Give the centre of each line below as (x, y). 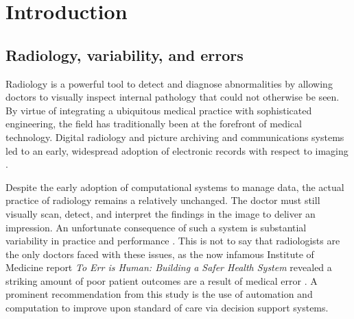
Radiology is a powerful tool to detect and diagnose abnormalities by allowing (169, 83)
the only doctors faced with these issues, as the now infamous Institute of (160, 254)
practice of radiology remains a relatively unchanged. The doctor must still (163, 200)
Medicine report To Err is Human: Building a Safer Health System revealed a (169, 267)
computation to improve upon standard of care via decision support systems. (167, 308)
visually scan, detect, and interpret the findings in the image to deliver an (161, 213)
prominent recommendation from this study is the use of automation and (159, 294)
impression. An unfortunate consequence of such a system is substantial (156, 227)
